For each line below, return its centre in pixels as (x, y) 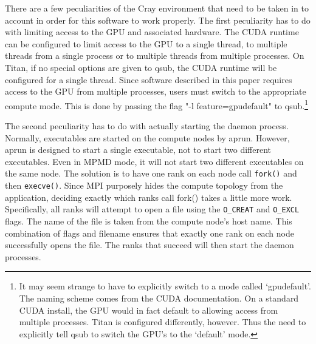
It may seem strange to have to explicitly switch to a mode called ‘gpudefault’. (165, 286)
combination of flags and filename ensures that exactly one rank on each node (149, 233)
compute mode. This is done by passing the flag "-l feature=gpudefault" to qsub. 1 (156, 104)
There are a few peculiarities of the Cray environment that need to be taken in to (157, 8)
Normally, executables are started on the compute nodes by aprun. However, (147, 137)
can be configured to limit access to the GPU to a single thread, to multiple (146, 43)
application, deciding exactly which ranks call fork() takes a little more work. (149, 197)
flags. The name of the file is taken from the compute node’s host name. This (149, 221)
